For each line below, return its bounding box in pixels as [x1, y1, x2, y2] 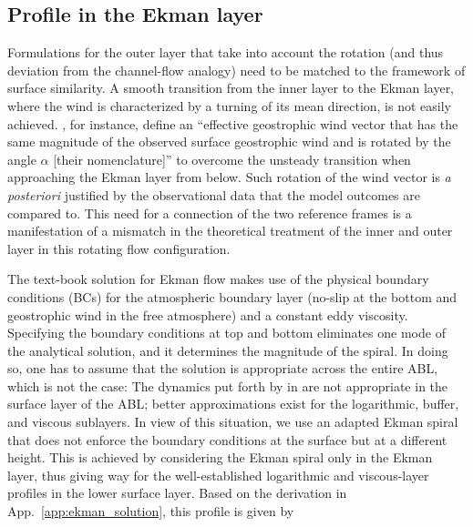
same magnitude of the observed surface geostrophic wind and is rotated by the [7, 132, 451, 151]
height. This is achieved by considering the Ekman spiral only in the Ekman [7, 448, 433, 467]
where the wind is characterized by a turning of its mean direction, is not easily [7, 96, 451, 115]
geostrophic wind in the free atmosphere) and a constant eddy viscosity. [7, 305, 408, 324]
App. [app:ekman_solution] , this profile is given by [7, 502, 294, 521]
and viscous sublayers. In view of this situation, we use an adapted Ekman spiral [7, 412, 458, 431]
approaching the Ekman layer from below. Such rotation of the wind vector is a [7, 167, 451, 187]
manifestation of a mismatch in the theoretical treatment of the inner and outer [7, 221, 453, 240]
